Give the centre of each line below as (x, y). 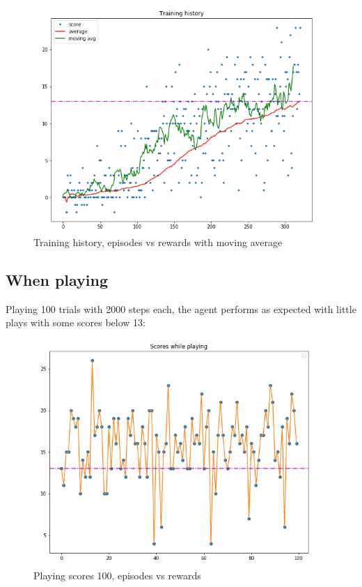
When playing (57, 279)
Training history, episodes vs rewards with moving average (158, 242)
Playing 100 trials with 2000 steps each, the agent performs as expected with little (181, 308)
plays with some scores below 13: (76, 322)
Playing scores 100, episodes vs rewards (117, 575)
